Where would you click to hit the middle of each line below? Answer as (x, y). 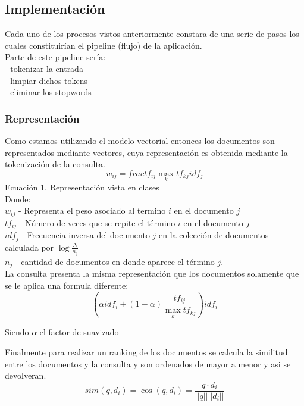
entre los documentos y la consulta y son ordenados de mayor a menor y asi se (148, 363)
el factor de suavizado (79, 332)
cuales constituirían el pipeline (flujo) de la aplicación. (104, 45)
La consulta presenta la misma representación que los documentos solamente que (152, 274)
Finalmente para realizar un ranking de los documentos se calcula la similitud (146, 352)
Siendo (17, 332)
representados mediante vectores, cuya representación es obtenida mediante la (146, 152)
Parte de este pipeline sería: (55, 57)
